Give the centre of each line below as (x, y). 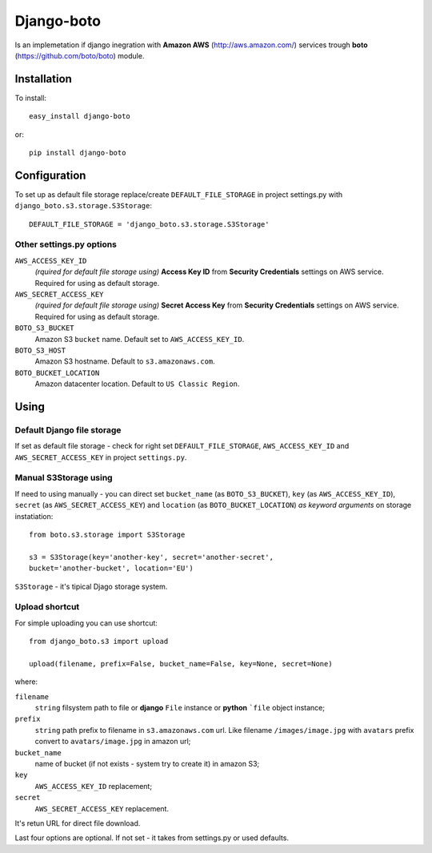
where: (26, 682)
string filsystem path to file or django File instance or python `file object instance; (180, 708)
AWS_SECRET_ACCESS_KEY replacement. (102, 808)
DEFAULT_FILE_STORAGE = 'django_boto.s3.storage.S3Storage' (149, 224)
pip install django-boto (78, 153)
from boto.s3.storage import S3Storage (107, 535)
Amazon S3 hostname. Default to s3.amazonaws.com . (125, 361)
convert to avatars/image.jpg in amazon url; (113, 742)
